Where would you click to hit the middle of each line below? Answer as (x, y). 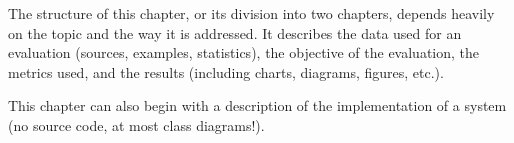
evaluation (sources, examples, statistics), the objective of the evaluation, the (244, 52)
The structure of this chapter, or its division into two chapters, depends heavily (251, 13)
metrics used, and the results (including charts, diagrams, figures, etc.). (226, 71)
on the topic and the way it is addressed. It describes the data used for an (235, 32)
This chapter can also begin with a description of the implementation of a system (257, 105)
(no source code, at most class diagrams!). (136, 124)
